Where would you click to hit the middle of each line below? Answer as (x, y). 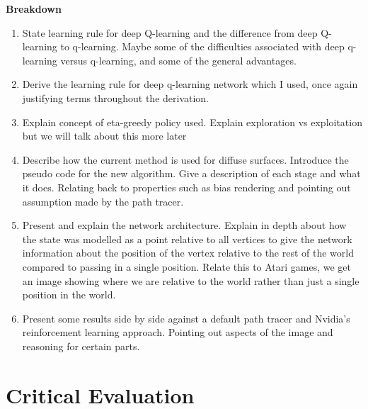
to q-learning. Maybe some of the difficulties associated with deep (202, 46)
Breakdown (34, 9)
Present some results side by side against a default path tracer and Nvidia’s (186, 318)
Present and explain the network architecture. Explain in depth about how (184, 225)
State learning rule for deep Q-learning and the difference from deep (170, 32)
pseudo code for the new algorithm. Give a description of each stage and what (191, 173)
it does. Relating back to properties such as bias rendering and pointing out (186, 187)
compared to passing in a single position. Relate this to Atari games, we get (187, 266)
